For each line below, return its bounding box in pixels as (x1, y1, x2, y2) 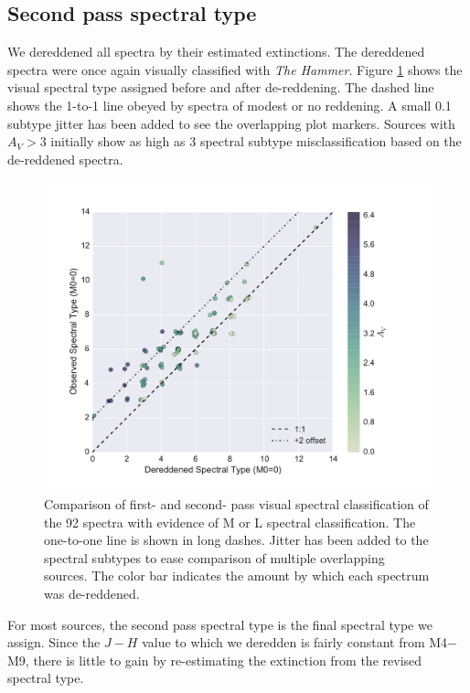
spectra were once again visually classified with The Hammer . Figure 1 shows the (7, 59, 463, 79)
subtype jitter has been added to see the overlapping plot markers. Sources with (7, 113, 455, 133)
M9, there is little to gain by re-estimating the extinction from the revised (7, 650, 422, 669)
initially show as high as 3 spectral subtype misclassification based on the (50, 132, 462, 151)
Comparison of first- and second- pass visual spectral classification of (44, 495, 429, 514)
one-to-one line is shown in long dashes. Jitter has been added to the (44, 530, 429, 549)
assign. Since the (7, 633, 101, 652)
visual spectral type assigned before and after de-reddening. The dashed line (7, 78, 434, 97)
